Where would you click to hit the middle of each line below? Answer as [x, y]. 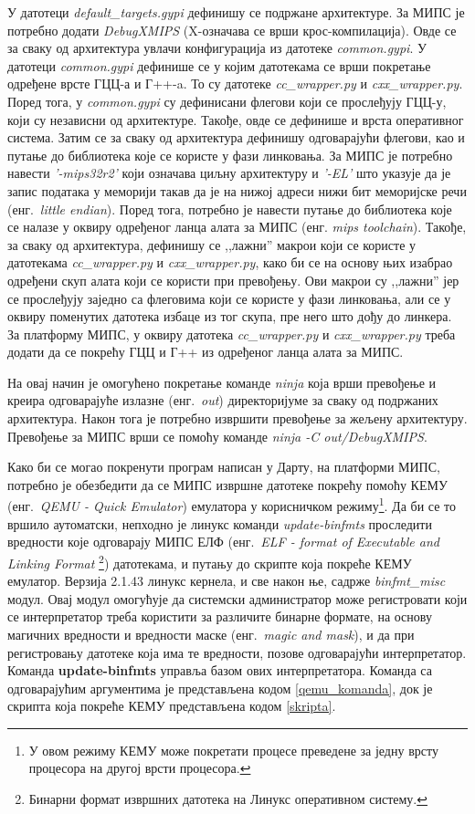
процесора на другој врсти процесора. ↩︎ [140, 768]
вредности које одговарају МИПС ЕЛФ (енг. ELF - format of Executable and [223, 542]
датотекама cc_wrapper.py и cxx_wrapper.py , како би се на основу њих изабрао [230, 262]
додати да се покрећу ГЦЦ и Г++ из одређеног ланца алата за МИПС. [206, 352]
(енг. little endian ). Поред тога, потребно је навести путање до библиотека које [230, 209]
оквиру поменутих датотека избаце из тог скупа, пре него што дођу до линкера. [230, 316]
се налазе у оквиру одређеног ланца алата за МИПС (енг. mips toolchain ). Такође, [237, 227]
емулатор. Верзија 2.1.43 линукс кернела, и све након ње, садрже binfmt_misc [227, 581]
